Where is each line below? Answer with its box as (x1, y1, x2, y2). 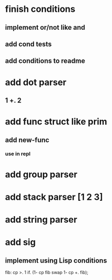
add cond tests (5, 40, 52, 48)
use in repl (5, 150, 31, 157)
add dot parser (5, 77, 67, 88)
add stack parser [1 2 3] (5, 191, 103, 202)
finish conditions (5, 3, 76, 15)
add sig (5, 236, 36, 248)
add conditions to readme (5, 57, 85, 65)
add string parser (5, 214, 78, 225)
